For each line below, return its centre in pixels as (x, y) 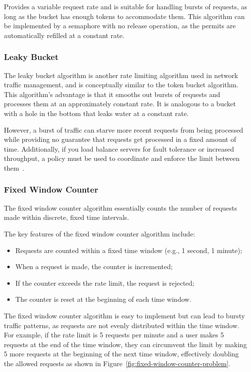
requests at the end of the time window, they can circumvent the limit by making (125, 344)
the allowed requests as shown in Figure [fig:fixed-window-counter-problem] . (117, 363)
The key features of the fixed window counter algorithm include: (99, 233)
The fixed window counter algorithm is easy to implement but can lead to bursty (125, 315)
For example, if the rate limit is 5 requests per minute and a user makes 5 (114, 335)
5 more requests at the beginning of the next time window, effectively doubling (121, 354)
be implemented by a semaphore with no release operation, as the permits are (120, 26)
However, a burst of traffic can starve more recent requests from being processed (124, 129)
